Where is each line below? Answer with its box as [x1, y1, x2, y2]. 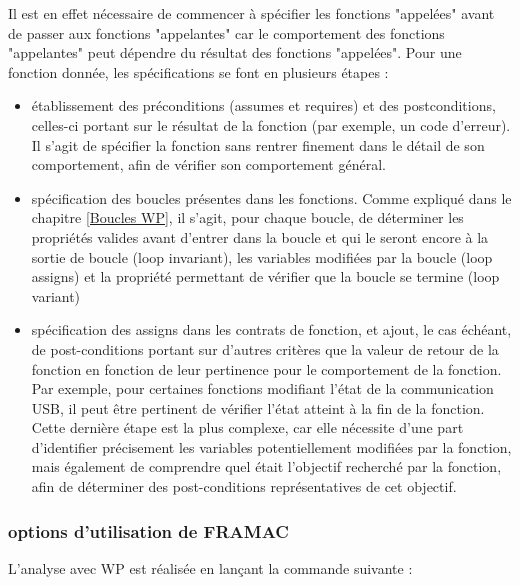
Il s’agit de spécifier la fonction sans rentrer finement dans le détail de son [31, 134, 485, 155]
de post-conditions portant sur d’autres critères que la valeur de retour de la [31, 338, 499, 359]
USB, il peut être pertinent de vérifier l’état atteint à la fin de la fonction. [31, 397, 485, 418]
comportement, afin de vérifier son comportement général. [31, 154, 386, 175]
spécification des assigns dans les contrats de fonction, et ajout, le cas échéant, [31, 319, 512, 340]
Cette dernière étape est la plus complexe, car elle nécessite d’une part [31, 417, 464, 438]
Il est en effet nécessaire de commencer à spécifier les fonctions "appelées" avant [8, 3, 495, 23]
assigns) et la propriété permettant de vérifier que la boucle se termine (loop [31, 266, 500, 287]
